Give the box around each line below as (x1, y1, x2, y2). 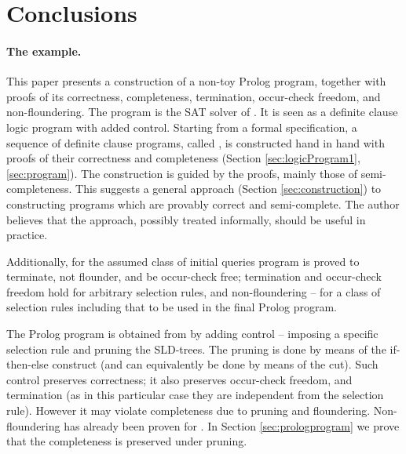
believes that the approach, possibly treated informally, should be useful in (6, 211, 366, 227)
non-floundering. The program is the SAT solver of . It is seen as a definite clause (6, 104, 398, 120)
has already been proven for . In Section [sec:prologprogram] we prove (64, 417, 400, 434)
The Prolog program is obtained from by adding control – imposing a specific (6, 325, 379, 342)
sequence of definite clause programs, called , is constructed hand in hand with (6, 134, 385, 151)
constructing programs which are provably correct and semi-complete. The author (6, 195, 400, 212)
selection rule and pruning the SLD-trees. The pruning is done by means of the (6, 340, 386, 357)
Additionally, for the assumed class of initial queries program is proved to (6, 252, 360, 269)
